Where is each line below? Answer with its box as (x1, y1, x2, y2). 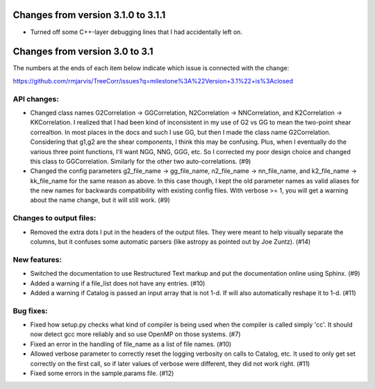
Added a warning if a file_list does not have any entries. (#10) (30, 279, 206, 288)
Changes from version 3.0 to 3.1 (12, 46, 153, 58)
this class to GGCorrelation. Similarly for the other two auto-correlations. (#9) (30, 157, 251, 165)
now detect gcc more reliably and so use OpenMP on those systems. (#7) (30, 330, 241, 338)
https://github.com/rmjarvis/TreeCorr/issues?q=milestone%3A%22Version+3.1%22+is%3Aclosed (12, 76, 294, 85)
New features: (12, 254, 62, 264)
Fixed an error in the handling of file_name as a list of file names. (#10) (30, 340, 232, 348)
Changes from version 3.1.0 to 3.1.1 (12, 9, 166, 21)
